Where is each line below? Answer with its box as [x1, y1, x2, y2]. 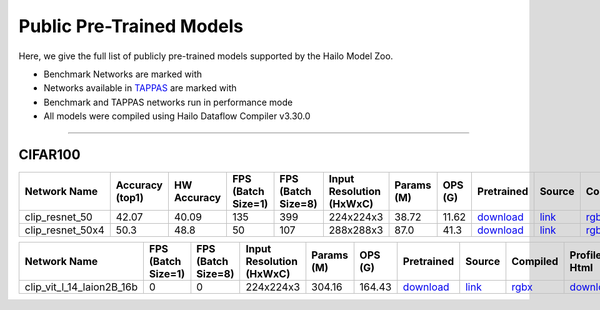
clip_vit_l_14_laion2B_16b [24, 280, 139, 294]
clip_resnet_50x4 [24, 223, 105, 237]
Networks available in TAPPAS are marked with [43, 82, 237, 94]
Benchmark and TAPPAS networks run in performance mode [43, 96, 294, 108]
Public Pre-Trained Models [18, 15, 244, 37]
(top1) [115, 191, 144, 205]
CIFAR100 [18, 146, 81, 163]
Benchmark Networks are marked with [43, 68, 203, 80]
